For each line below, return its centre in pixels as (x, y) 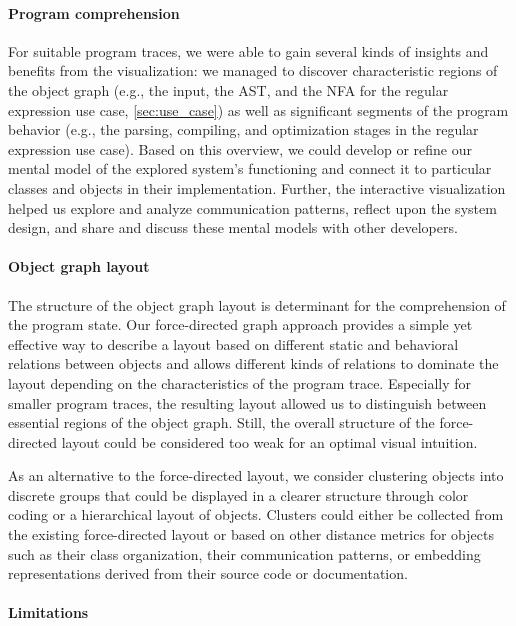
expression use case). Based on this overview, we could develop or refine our (240, 148)
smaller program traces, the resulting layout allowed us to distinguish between (247, 402)
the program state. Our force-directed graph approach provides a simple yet (240, 324)
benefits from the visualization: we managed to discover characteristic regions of (253, 70)
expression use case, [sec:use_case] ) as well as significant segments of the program (258, 109)
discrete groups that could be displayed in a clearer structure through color (238, 494)
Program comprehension (94, 12)
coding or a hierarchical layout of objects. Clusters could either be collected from (256, 514)
